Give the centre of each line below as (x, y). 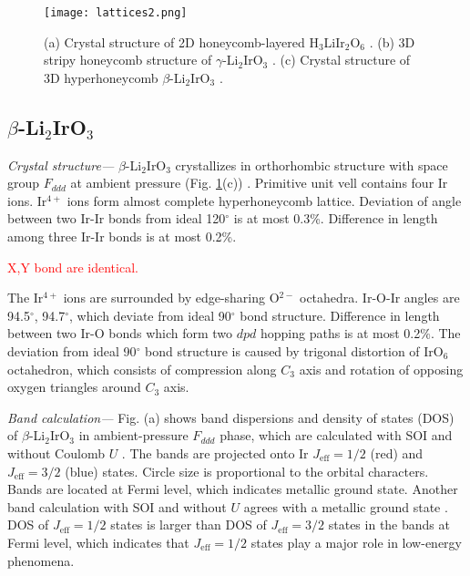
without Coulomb (56, 453)
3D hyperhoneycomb (101, 77)
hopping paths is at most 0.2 (341, 333)
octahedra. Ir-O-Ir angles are (379, 298)
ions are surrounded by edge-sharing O (171, 298)
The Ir (26, 298)
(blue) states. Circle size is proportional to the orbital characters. (247, 471)
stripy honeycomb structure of (128, 60)
